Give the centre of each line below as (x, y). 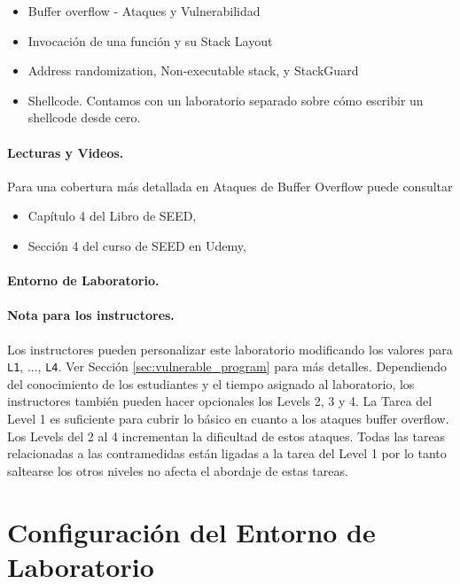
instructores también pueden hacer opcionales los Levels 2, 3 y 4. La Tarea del (220, 401)
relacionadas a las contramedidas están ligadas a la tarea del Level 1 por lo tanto (227, 453)
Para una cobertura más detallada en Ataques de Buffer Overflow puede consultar (230, 186)
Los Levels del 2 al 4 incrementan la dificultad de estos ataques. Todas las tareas (226, 436)
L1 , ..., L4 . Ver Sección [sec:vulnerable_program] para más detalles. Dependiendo (227, 366)
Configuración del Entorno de (191, 531)
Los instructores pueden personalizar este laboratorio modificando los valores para (230, 349)
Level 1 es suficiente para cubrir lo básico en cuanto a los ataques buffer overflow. (228, 418)
